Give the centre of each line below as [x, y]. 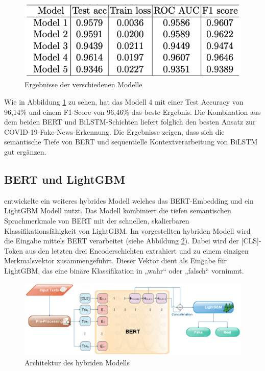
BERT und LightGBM [65, 179]
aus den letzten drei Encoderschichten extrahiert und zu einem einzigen [137, 250]
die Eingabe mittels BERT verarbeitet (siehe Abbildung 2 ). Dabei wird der [122, 241]
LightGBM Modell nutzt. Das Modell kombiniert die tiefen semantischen [118, 211]
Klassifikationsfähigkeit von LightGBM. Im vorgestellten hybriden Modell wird [127, 230]
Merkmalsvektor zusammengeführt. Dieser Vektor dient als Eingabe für [116, 261]
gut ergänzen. [25, 151]
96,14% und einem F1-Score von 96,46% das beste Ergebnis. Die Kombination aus [132, 112]
